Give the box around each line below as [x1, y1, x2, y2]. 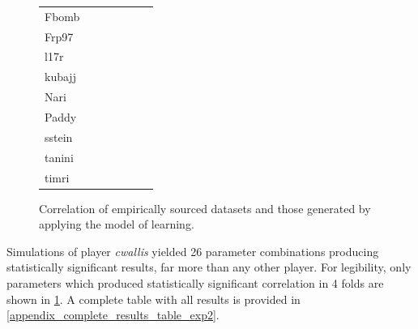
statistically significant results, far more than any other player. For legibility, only [6, 258, 412, 276]
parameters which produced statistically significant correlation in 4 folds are [6, 274, 384, 291]
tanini [45, 148, 74, 165]
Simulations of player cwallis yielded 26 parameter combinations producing [6, 242, 379, 259]
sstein [45, 128, 73, 145]
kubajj [45, 68, 76, 85]
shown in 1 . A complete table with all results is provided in [6, 290, 301, 307]
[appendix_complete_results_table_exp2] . [6, 306, 220, 323]
